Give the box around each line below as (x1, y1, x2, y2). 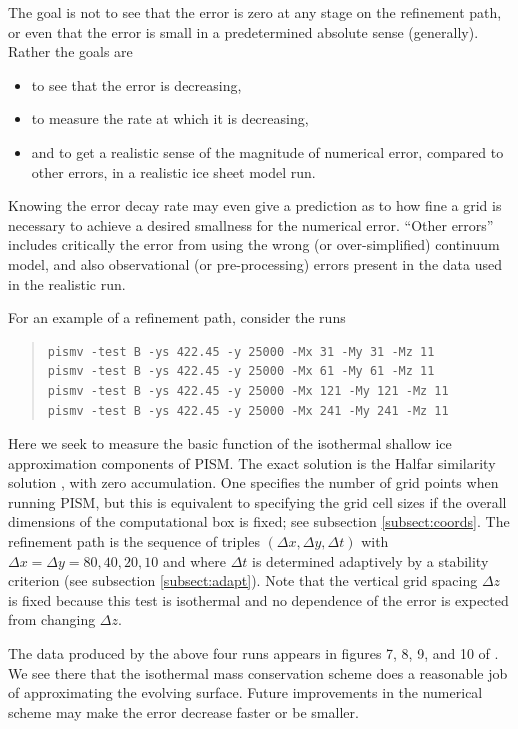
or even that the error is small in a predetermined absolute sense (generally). (8, 21, 479, 42)
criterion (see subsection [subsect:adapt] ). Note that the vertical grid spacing (8, 570, 478, 591)
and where (162, 550, 226, 571)
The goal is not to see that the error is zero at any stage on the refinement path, (8, 2, 502, 22)
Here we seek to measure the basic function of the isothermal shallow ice (8, 433, 452, 454)
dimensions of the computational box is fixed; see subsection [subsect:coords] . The (8, 511, 510, 532)
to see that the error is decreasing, (31, 74, 242, 95)
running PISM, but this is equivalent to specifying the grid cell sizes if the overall (8, 491, 507, 512)
